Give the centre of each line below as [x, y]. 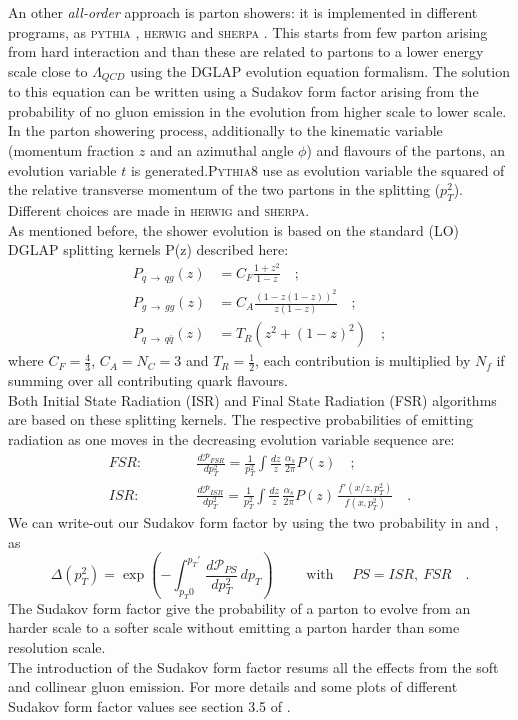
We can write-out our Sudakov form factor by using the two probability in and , [253, 522]
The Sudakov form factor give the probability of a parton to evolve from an [239, 607]
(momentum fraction [71, 150]
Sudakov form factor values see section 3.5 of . [149, 705]
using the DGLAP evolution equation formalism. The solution [320, 70]
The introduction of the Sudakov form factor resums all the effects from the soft [253, 666]
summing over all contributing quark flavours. [148, 380]
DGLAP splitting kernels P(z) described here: [148, 249]
